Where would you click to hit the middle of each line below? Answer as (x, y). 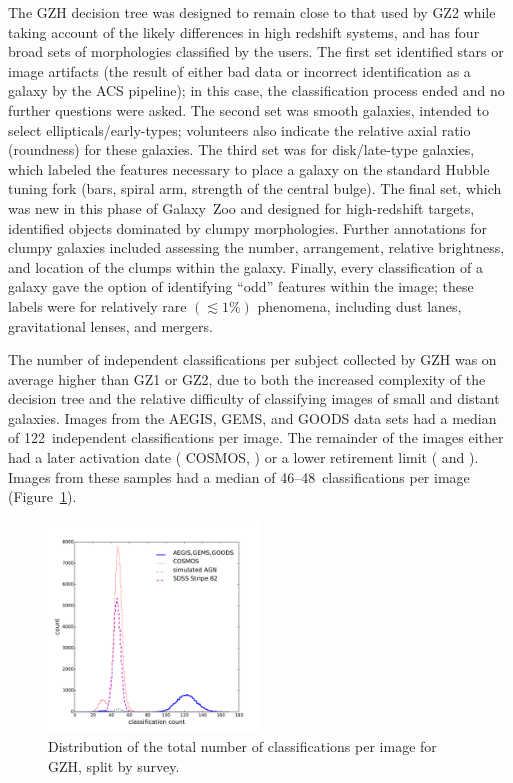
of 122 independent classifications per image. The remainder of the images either (256, 437)
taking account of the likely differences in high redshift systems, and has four (244, 31)
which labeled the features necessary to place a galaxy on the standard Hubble (249, 168)
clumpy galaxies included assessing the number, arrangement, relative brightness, (256, 247)
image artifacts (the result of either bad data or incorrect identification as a (239, 70)
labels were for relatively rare (97, 305)
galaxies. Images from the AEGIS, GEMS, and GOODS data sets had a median (252, 417)
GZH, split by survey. (114, 766)
